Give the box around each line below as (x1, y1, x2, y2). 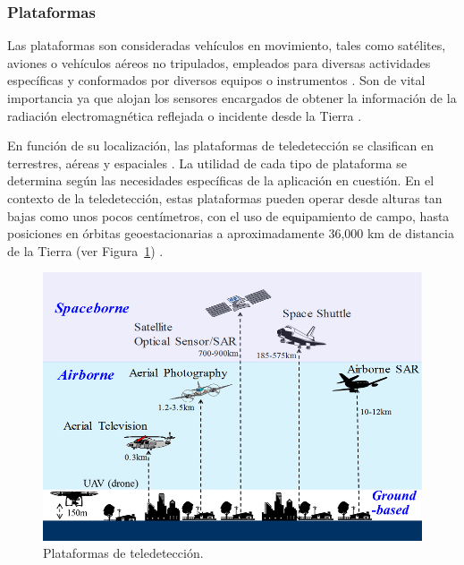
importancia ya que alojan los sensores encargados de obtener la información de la (7, 89, 457, 107)
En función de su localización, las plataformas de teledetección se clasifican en (7, 136, 434, 155)
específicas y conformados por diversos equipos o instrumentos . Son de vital (7, 71, 426, 90)
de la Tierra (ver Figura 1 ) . (7, 241, 164, 260)
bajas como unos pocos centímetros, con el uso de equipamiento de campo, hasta (7, 206, 450, 225)
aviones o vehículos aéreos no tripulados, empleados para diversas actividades (7, 53, 431, 72)
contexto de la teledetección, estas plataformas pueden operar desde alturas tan (7, 188, 443, 207)
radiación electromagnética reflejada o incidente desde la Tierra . (7, 106, 362, 124)
